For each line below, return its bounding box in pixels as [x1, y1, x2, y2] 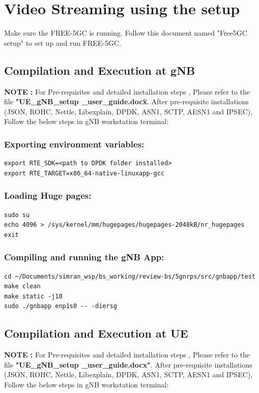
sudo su [4, 211, 30, 219]
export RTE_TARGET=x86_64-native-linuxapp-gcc [4, 169, 164, 177]
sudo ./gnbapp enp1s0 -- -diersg [4, 303, 117, 310]
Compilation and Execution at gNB [4, 62, 195, 78]
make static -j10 [4, 292, 63, 300]
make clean [4, 283, 41, 290]
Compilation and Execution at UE [4, 325, 188, 341]
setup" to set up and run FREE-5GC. [4, 37, 121, 48]
